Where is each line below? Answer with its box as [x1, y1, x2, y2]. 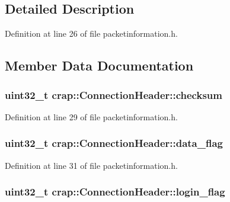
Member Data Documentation [5, 56, 194, 75]
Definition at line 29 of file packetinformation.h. [5, 110, 178, 123]
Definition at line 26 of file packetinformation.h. [5, 27, 178, 40]
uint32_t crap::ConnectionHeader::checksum [5, 87, 222, 102]
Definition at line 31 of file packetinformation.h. [5, 159, 178, 171]
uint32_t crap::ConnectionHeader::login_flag [5, 184, 225, 199]
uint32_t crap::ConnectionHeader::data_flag [5, 136, 223, 150]
